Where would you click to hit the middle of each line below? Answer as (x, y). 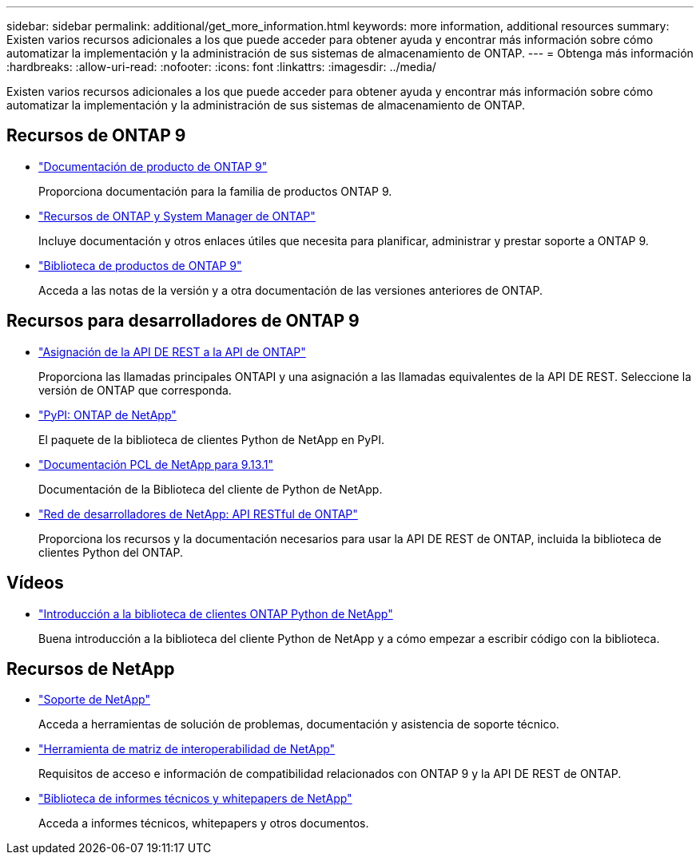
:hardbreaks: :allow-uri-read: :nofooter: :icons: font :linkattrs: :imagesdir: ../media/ (221, 67)
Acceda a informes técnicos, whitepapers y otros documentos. (204, 823)
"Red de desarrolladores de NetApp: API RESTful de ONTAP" (198, 514)
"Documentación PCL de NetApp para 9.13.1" (156, 464)
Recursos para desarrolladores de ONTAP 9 (183, 321)
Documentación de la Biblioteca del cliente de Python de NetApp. (211, 489)
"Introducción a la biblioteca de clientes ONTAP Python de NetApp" (216, 613)
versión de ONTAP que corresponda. (135, 390)
